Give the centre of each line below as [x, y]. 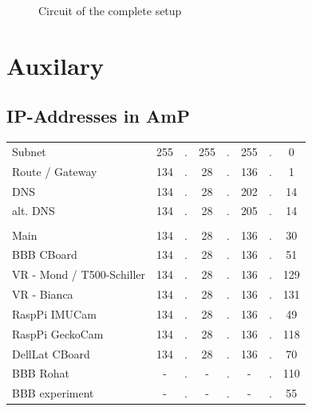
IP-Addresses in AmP [98, 116]
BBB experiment [53, 393]
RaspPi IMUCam [54, 313]
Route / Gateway [55, 171]
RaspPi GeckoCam [58, 333]
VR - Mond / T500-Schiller [79, 274]
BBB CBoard [45, 254]
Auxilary [55, 65]
